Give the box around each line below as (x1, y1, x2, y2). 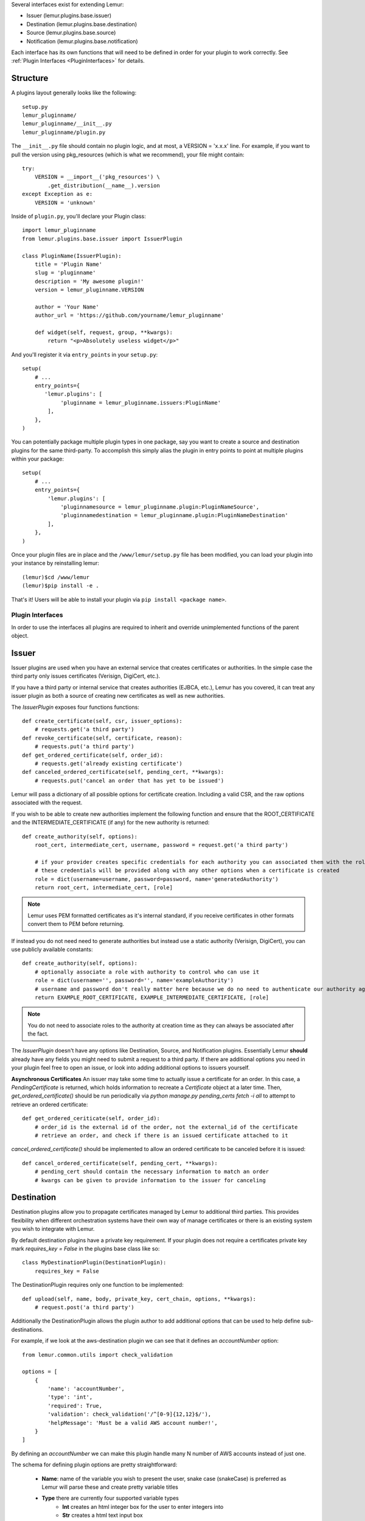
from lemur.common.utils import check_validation (22, 1351, 173, 1358)
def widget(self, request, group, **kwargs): (34, 329, 173, 336)
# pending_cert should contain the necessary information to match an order (34, 1168, 269, 1175)
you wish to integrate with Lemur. (11, 1225, 95, 1233)
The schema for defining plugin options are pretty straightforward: (11, 1461, 178, 1469)
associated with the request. (11, 799, 83, 806)
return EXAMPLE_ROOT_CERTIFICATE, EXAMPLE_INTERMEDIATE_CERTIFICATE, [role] (34, 994, 269, 1001)
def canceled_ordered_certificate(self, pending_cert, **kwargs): (22, 768, 224, 776)
